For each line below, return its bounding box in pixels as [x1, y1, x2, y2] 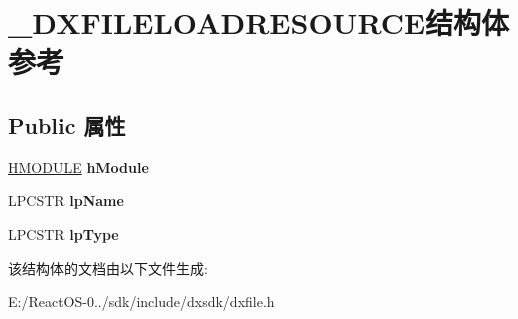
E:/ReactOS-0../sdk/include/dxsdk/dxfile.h [8, 291, 275, 312]
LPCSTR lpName [8, 190, 124, 211]
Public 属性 [8, 109, 126, 140]
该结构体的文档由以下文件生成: [8, 257, 208, 278]
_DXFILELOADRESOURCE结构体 [8, 2, 510, 43]
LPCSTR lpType [8, 223, 119, 244]
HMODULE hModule [8, 156, 149, 177]
